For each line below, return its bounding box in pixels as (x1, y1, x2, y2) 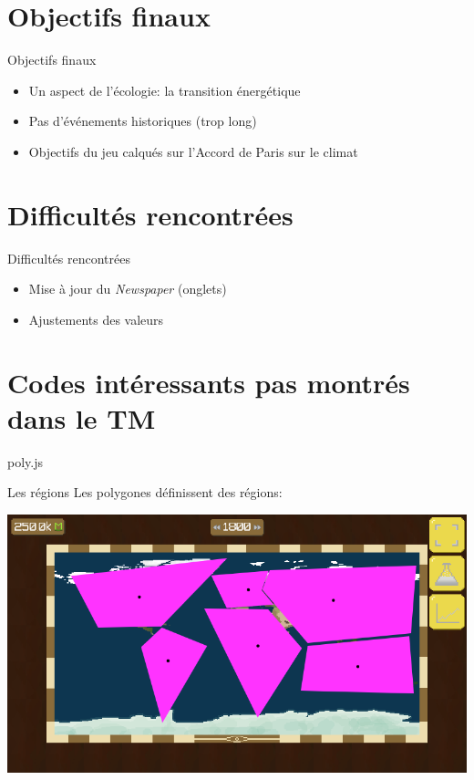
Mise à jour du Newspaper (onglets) (28, 279, 227, 298)
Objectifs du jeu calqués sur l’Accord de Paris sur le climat (28, 141, 358, 161)
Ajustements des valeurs (28, 309, 164, 328)
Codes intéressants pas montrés (7, 363, 410, 400)
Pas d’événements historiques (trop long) (28, 111, 257, 130)
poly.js (7, 452, 43, 471)
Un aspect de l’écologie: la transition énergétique (28, 80, 301, 99)
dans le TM (7, 399, 156, 436)
